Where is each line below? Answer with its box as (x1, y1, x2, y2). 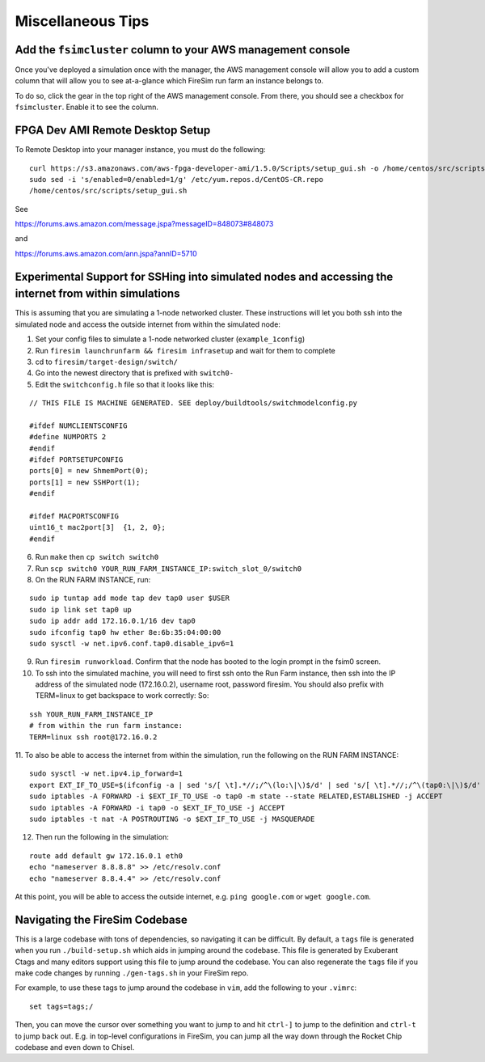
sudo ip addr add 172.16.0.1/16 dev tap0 (29, 616, 196, 626)
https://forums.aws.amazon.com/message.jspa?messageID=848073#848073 (15, 219, 274, 229)
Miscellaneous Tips (15, 12, 150, 30)
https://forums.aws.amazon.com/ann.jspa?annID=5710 (15, 248, 197, 258)
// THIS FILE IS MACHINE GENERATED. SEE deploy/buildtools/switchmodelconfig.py (29, 399, 358, 408)
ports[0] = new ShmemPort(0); (29, 466, 150, 476)
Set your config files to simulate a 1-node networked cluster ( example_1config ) (35, 334, 306, 344)
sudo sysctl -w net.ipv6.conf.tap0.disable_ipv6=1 (29, 639, 234, 648)
